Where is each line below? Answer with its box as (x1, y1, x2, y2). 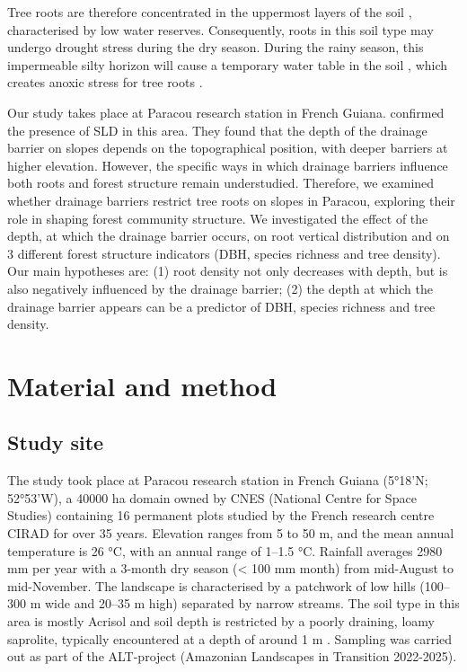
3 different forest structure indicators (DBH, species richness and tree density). (7, 243, 441, 262)
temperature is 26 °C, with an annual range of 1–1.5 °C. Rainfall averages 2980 (7, 541, 443, 560)
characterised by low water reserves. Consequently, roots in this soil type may (7, 20, 434, 39)
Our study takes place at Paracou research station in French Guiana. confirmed (7, 102, 445, 121)
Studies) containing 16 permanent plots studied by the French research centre (7, 506, 435, 525)
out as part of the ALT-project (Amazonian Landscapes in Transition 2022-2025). (7, 647, 457, 666)
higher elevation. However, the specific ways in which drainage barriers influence (7, 155, 448, 174)
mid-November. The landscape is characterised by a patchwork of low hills (7, 576, 416, 595)
